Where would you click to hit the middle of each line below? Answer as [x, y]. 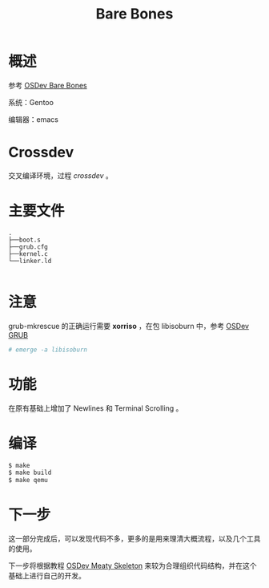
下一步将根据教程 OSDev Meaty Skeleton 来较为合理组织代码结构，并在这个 [133, 566]
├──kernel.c [28, 253]
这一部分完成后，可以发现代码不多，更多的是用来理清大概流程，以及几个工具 [134, 539]
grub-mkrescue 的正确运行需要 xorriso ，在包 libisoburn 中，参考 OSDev [129, 326]
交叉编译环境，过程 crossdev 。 [61, 175]
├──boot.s [25, 240]
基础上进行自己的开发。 [47, 576]
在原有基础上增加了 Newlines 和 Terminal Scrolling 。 [96, 408]
